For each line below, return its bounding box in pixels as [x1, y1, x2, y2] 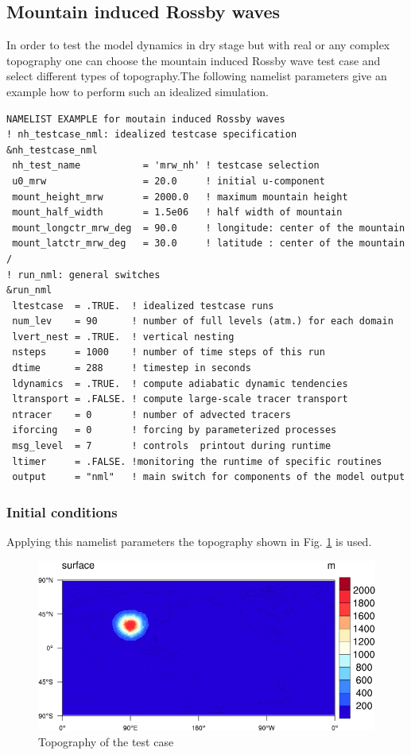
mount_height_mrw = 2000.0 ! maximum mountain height [12, 191, 348, 203]
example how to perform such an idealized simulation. [6, 83, 269, 99]
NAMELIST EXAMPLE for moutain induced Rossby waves [6, 113, 285, 125]
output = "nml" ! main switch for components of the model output [12, 471, 405, 483]
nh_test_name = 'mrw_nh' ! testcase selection [12, 160, 320, 172]
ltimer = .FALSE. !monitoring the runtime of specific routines [12, 455, 382, 467]
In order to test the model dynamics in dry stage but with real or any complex [6, 37, 390, 53]
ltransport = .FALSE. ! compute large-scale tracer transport [12, 393, 348, 405]
